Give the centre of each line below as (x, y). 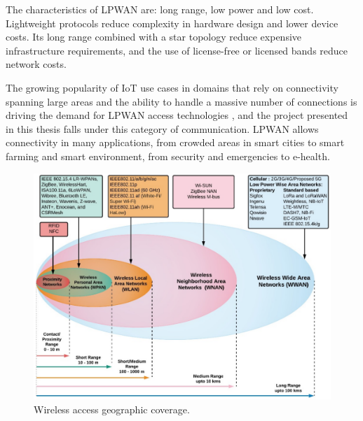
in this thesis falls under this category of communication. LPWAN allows (162, 128)
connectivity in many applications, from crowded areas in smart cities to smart (175, 142)
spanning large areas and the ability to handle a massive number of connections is (181, 101)
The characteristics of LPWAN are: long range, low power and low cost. (160, 9)
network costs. (36, 64)
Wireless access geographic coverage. (112, 409)
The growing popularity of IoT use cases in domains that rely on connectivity (172, 87)
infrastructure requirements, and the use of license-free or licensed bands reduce (177, 50)
